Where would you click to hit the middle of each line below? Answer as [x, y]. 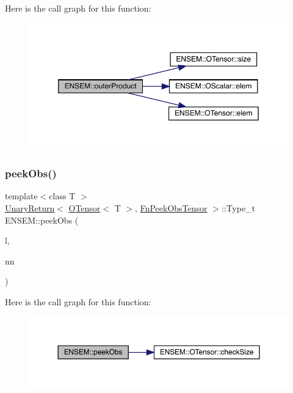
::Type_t [238, 207]
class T [62, 196]
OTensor [85, 207]
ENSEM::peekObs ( [42, 220]
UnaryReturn [30, 207]
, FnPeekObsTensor [171, 207]
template [21, 196]
